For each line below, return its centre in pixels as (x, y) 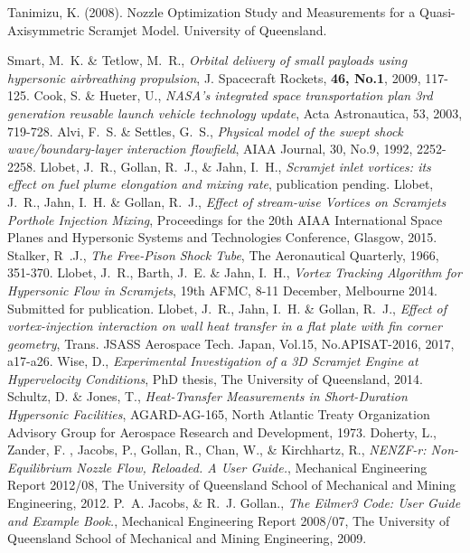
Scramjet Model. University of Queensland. (207, 29)
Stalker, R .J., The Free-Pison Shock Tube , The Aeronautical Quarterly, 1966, (223, 254)
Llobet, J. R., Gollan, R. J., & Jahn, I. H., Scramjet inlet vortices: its (235, 166)
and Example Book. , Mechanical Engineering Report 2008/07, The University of (229, 520)
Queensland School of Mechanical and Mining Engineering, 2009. (187, 538)
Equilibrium (40, 467)
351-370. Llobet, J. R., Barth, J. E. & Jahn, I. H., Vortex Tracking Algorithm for (235, 272)
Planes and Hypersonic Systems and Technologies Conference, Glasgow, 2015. (222, 237)
